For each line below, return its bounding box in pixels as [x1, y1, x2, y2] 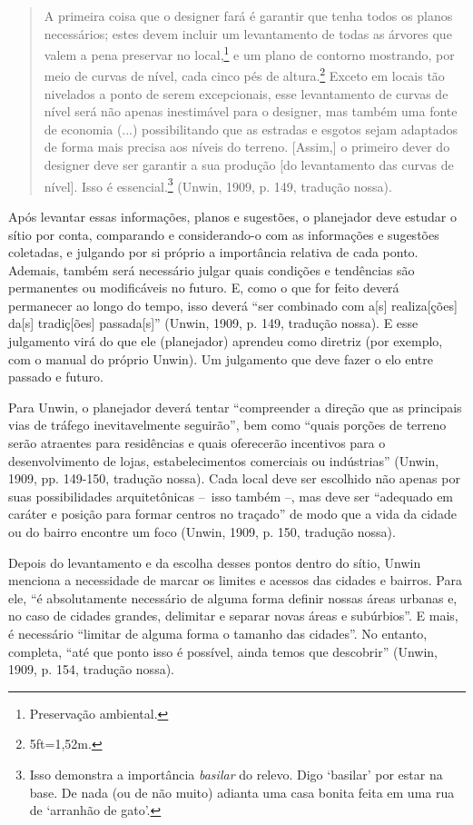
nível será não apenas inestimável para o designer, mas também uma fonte [44, 102, 458, 121]
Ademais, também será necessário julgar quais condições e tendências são [8, 260, 415, 279]
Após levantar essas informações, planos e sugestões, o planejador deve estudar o [8, 206, 457, 225]
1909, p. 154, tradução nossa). [8, 660, 174, 679]
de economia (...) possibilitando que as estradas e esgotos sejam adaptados [44, 119, 458, 138]
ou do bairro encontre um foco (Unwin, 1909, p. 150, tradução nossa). [8, 522, 396, 541]
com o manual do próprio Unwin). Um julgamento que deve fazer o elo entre [8, 349, 433, 368]
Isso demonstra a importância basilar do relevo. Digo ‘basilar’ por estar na [29, 764, 443, 783]
